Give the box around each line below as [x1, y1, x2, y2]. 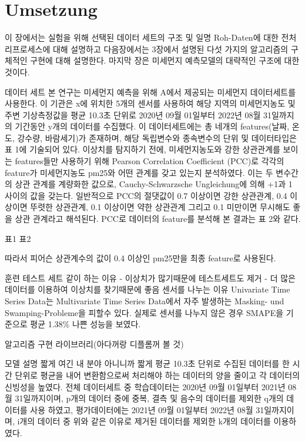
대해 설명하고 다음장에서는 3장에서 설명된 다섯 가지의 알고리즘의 [52, 42, 289, 55]
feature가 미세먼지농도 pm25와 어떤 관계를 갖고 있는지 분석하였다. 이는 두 [5, 166, 273, 178]
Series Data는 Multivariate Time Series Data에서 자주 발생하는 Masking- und [5, 295, 284, 307]
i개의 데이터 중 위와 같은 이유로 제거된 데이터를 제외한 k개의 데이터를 [17, 415, 271, 427]
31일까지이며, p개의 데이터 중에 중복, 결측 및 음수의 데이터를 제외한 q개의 [15, 392, 284, 404]
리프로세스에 [5, 42, 51, 55]
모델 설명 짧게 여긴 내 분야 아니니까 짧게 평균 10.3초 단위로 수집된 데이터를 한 [5, 357, 290, 370]
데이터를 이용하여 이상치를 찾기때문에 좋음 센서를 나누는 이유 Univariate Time [5, 283, 290, 295]
